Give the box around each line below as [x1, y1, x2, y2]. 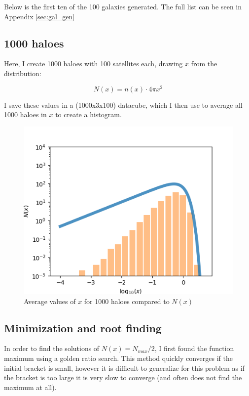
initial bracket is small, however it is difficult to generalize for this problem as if [4, 362, 245, 373]
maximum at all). [4, 382, 57, 392]
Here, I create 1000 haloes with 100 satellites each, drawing [4, 58, 183, 69]
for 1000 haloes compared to [84, 296, 170, 306]
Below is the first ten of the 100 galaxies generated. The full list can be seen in [4, 1, 242, 11]
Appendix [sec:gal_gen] [4, 11, 75, 21]
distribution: [4, 68, 41, 78]
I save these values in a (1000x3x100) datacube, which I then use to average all [4, 99, 243, 110]
